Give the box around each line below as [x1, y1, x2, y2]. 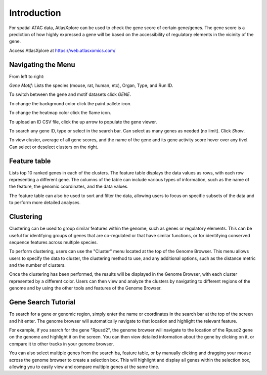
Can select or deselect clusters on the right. [9, 144, 98, 150]
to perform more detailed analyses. [9, 200, 81, 206]
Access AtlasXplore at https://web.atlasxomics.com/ [9, 47, 116, 53]
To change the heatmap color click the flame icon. [9, 110, 111, 116]
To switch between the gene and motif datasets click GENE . [9, 91, 131, 97]
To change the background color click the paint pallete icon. [9, 100, 132, 106]
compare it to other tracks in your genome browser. [9, 341, 114, 347]
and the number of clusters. [9, 262, 66, 268]
